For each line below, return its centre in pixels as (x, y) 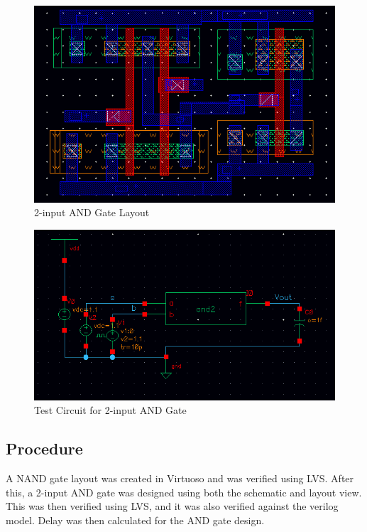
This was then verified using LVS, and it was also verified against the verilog (172, 506)
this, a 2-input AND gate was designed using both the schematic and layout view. (184, 492)
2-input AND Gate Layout (92, 212)
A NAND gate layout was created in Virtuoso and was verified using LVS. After (180, 478)
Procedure (44, 448)
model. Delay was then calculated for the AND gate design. (135, 520)
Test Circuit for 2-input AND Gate (110, 410)
